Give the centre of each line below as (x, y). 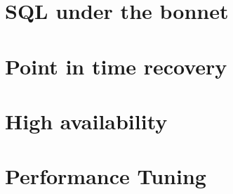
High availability (86, 121)
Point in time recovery (116, 66)
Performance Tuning (106, 176)
